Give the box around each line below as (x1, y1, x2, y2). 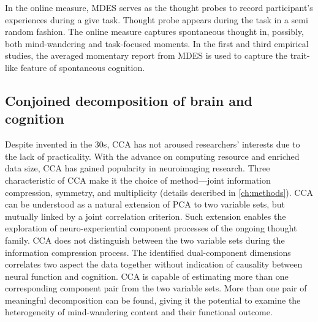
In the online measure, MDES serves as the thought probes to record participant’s (5, 1, 313, 13)
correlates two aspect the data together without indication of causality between (5, 258, 303, 271)
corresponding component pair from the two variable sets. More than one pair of (5, 282, 307, 294)
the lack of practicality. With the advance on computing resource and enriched (5, 149, 300, 162)
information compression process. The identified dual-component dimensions (5, 245, 291, 258)
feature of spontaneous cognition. (20, 61, 145, 73)
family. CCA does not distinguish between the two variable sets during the (5, 233, 285, 246)
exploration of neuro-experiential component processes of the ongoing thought (5, 222, 297, 234)
